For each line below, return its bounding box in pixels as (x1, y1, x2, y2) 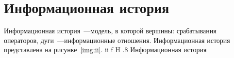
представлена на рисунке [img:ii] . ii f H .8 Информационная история (4, 44, 207, 55)
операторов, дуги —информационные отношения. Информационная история (4, 35, 230, 45)
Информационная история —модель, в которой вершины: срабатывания (4, 26, 217, 36)
